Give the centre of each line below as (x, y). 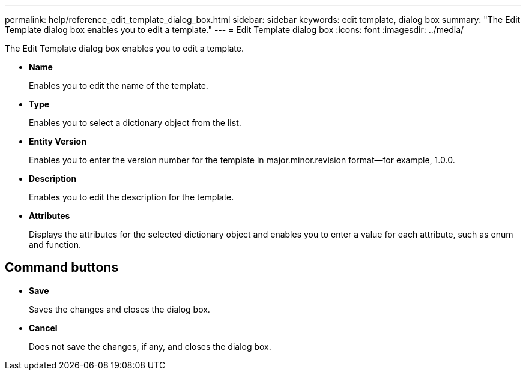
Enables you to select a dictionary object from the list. (135, 123)
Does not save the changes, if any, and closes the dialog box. (150, 346)
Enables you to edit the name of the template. (119, 85)
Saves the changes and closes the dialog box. (119, 309)
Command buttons (62, 268)
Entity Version (58, 141)
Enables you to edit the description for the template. (131, 197)
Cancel (43, 328)
